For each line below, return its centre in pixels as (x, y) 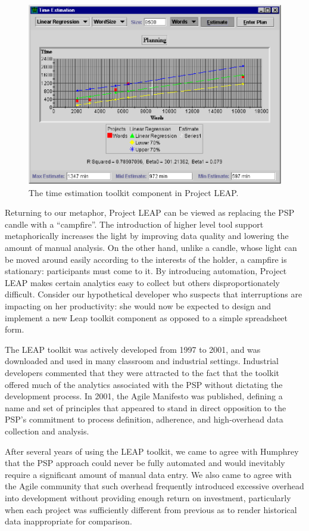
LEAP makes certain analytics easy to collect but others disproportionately (142, 282)
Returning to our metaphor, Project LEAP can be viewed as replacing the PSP (150, 212)
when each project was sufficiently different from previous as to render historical (151, 509)
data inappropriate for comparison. (68, 521)
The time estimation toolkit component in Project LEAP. (134, 192)
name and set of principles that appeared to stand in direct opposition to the (146, 407)
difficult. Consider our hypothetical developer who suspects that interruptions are (154, 294)
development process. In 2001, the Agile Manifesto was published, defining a (144, 396)
